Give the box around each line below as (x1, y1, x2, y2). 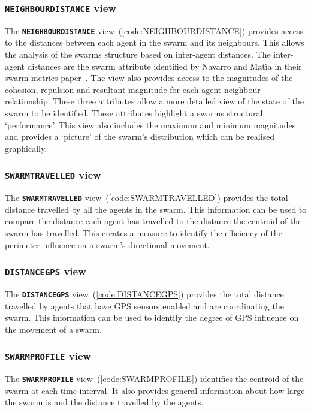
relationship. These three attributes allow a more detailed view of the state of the (5, 95, 304, 107)
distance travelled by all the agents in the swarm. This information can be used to (5, 203, 307, 215)
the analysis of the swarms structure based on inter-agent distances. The (5, 48, 271, 61)
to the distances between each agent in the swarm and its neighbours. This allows (5, 36, 304, 49)
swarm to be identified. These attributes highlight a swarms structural (5, 107, 263, 119)
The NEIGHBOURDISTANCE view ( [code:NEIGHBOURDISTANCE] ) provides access (5, 24, 303, 37)
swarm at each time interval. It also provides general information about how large (5, 384, 305, 396)
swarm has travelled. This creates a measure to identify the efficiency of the (5, 227, 282, 239)
